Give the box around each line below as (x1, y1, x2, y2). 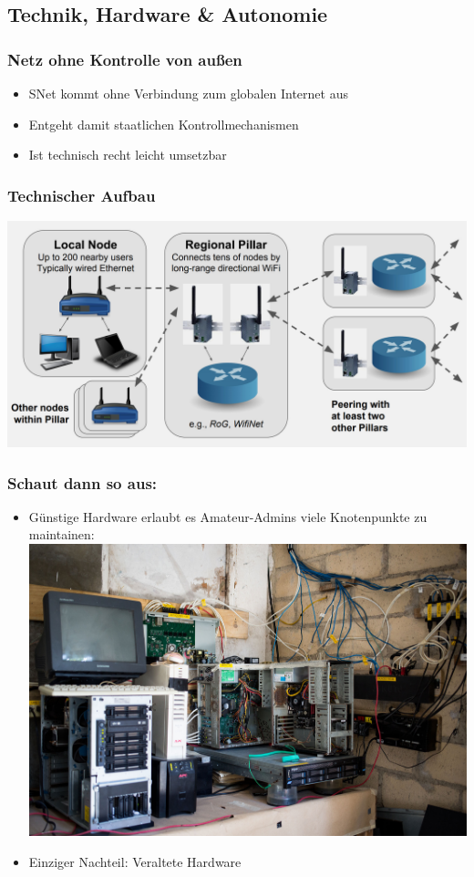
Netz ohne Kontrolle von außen (7, 47, 242, 70)
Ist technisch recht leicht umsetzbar (28, 145, 227, 164)
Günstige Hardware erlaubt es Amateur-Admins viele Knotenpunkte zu (28, 506, 428, 526)
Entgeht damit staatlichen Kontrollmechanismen (28, 114, 299, 133)
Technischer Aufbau (7, 183, 156, 206)
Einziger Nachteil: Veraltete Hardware (28, 851, 242, 871)
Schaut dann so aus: (7, 471, 158, 494)
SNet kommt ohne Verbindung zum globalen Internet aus (28, 84, 348, 102)
